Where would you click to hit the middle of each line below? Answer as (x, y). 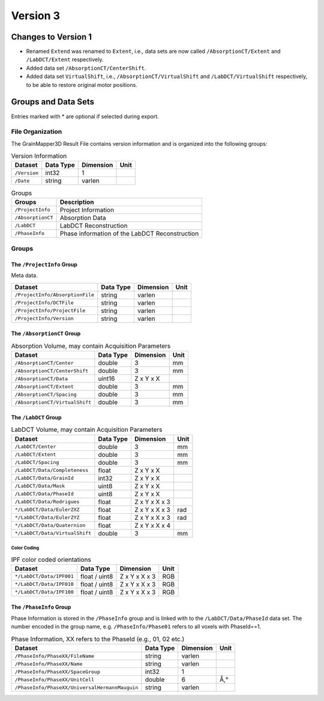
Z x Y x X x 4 (152, 525)
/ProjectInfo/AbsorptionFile (55, 295)
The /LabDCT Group (37, 417)
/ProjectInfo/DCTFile (44, 303)
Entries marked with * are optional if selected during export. (85, 116)
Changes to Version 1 (52, 37)
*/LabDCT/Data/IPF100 (44, 592)
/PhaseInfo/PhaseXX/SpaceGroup (57, 672)
